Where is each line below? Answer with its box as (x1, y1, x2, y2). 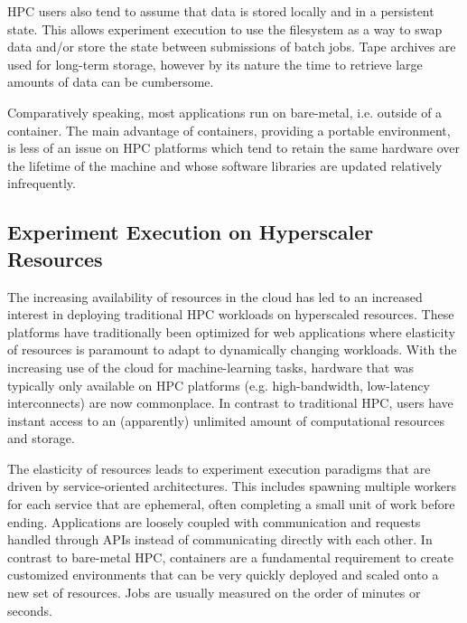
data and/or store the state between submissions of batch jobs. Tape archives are (7, 37, 456, 56)
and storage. (7, 429, 75, 448)
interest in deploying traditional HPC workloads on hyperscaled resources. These (7, 305, 454, 324)
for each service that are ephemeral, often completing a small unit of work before (7, 495, 455, 514)
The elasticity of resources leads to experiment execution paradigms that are (7, 458, 431, 477)
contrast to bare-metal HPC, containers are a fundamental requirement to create (7, 547, 454, 566)
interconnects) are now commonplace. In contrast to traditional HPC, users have (7, 393, 453, 412)
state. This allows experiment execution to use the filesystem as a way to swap (7, 19, 443, 38)
